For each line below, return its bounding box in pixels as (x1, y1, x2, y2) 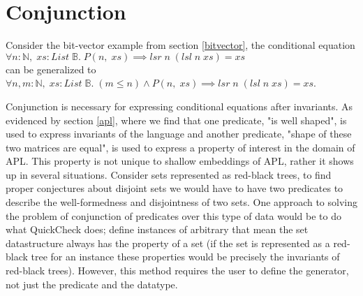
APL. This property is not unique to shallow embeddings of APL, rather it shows (6, 154, 354, 168)
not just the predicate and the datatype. (6, 276, 178, 291)
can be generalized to (6, 61, 96, 76)
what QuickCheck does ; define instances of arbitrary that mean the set (6, 222, 309, 237)
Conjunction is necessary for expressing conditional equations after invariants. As (6, 98, 353, 113)
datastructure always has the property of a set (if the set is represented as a (6, 235, 330, 250)
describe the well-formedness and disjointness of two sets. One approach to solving (6, 195, 357, 209)
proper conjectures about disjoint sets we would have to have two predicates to (6, 181, 343, 195)
